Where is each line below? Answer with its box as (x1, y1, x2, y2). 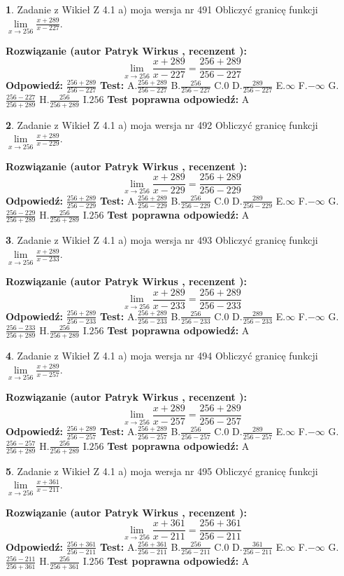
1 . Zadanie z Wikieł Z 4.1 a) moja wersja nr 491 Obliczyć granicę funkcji (6, 2, 318, 16)
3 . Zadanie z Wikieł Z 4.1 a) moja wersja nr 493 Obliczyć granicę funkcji (6, 233, 318, 247)
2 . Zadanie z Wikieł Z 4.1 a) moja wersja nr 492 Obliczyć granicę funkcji (6, 117, 318, 132)
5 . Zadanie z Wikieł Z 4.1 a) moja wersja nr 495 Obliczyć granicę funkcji (6, 463, 318, 478)
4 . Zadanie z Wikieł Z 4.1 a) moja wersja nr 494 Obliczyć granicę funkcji (6, 348, 318, 363)
